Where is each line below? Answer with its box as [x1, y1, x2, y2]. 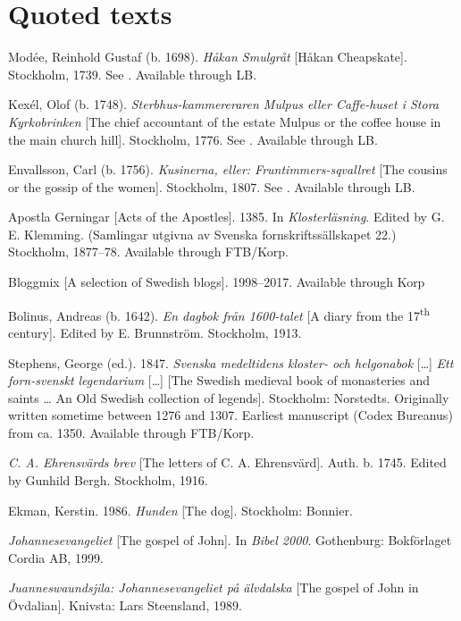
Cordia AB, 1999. [8, 548, 104, 566]
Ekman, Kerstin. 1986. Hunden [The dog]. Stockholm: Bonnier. [8, 500, 353, 519]
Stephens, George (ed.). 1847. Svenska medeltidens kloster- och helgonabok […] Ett [8, 353, 454, 372]
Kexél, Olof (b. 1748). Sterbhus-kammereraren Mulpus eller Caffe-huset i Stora [8, 95, 439, 113]
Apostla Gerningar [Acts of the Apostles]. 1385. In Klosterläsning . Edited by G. [8, 207, 445, 226]
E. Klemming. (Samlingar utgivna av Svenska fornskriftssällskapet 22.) [8, 224, 397, 243]
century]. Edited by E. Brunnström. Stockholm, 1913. [8, 323, 302, 341]
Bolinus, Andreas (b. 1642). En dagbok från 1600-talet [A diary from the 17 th [8, 303, 430, 324]
